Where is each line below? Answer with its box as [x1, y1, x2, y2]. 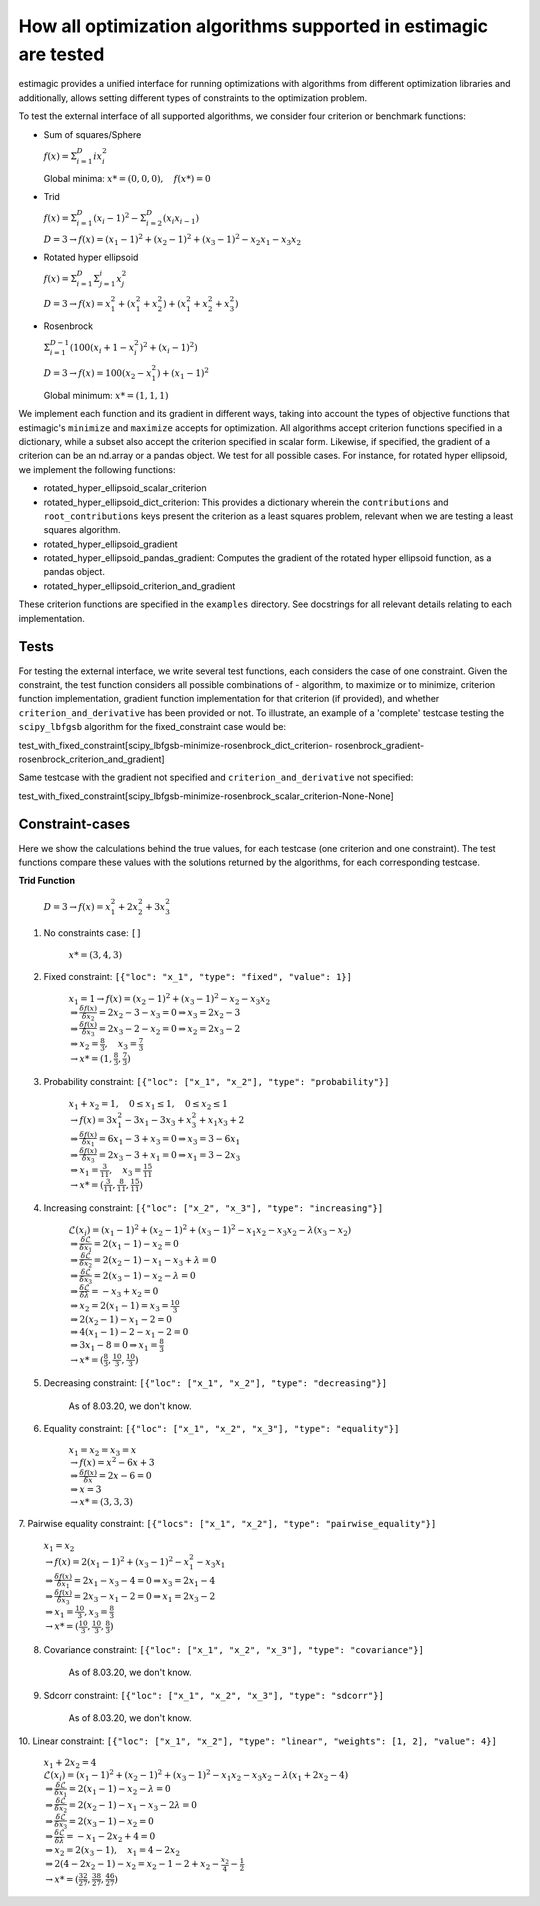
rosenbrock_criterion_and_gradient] [18, 753, 165, 765]
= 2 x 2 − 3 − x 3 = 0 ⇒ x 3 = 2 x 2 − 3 [98, 1007, 241, 1021]
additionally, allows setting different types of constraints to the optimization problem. [18, 91, 368, 104]
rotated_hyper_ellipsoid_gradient [43, 538, 179, 550]
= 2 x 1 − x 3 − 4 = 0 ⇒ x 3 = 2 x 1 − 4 [73, 1575, 216, 1589]
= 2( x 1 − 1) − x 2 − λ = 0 [68, 1783, 171, 1797]
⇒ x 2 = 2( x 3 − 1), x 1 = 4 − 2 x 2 [45, 1844, 180, 1858]
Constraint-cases [18, 816, 131, 833]
